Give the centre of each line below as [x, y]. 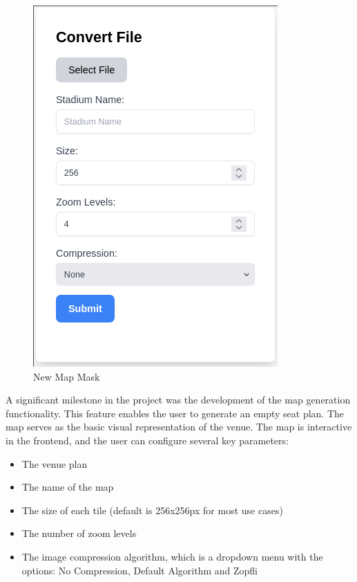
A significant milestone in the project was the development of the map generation [178, 400]
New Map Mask [67, 376]
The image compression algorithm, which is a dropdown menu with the [172, 556]
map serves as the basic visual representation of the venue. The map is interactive [179, 427]
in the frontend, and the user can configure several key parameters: [147, 440]
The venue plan [55, 463]
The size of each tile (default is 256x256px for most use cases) [152, 510]
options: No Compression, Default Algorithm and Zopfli [140, 570]
